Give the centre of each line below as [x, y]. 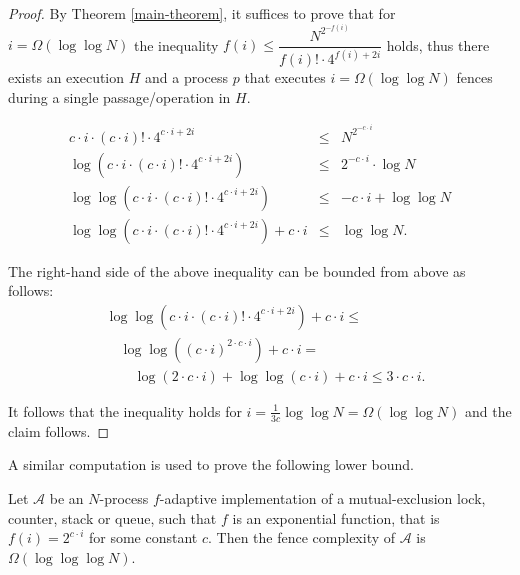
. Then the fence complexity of [302, 537]
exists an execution [66, 77]
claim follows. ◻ [59, 430]
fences [474, 77]
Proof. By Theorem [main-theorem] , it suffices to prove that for [202, 13]
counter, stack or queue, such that [112, 517]
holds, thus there [438, 44]
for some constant [143, 537]
